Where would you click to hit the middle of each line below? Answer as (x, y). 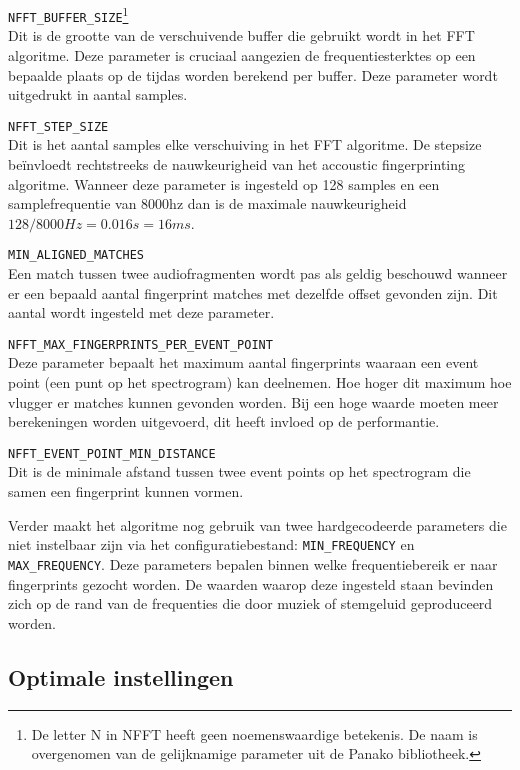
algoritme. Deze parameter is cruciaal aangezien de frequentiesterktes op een (242, 54)
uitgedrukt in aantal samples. (98, 94)
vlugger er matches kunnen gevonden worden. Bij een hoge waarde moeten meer (253, 401)
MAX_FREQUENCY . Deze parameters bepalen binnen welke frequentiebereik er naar (253, 563)
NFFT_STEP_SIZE (58, 126)
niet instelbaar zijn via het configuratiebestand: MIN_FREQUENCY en (211, 544)
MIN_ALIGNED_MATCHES (76, 255)
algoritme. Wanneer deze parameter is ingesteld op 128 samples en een (224, 183)
